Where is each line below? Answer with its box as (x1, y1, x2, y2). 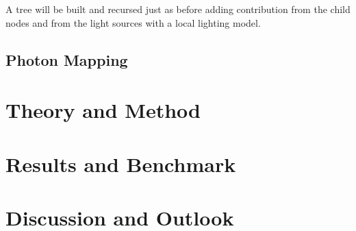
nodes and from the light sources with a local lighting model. (5, 15, 261, 29)
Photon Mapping (5, 49, 128, 70)
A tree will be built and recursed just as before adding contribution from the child (5, 2, 351, 16)
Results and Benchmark (5, 149, 236, 178)
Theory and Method (5, 96, 201, 124)
